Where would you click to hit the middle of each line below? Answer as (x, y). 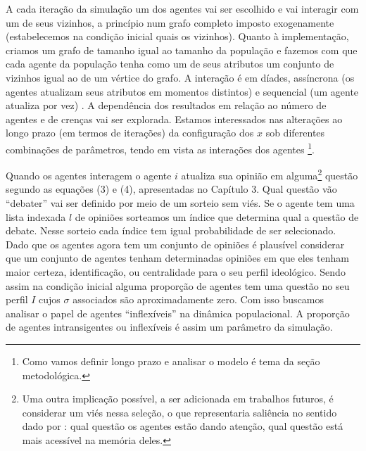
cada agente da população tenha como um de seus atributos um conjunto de (170, 64)
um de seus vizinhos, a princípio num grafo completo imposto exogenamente (170, 22)
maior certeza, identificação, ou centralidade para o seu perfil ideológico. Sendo (176, 272)
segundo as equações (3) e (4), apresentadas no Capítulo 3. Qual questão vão (171, 189)
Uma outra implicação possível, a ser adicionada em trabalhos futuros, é (178, 399)
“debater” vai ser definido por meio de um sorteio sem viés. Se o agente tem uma (180, 203)
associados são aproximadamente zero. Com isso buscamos (198, 299)
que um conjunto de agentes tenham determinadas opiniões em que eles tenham (177, 258)
